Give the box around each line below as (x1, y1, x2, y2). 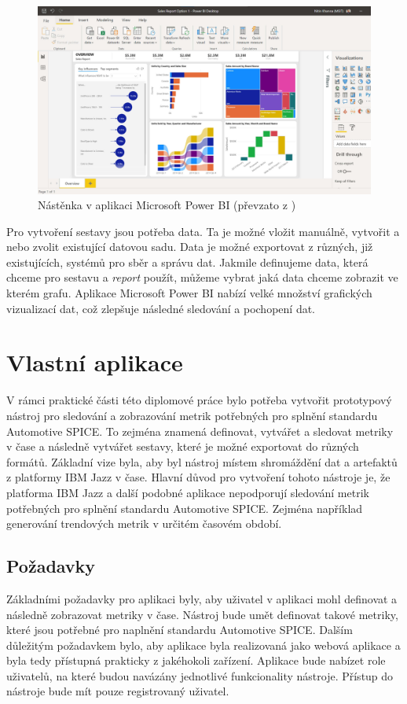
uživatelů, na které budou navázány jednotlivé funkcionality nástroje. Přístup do (6, 667, 394, 684)
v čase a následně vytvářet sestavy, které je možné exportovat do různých (6, 438, 359, 455)
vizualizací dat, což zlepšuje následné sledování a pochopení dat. (6, 300, 316, 316)
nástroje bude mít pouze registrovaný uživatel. (6, 683, 229, 699)
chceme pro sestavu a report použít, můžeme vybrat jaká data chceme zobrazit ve (6, 269, 398, 286)
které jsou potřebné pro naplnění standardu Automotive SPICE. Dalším (6, 621, 353, 638)
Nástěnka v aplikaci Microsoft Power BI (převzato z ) (38, 197, 296, 213)
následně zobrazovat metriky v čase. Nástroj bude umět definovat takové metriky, (6, 606, 398, 622)
